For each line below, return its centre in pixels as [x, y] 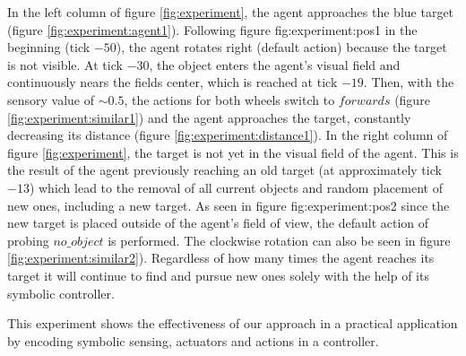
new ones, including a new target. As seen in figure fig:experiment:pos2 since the [229, 205]
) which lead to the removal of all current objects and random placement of [236, 187]
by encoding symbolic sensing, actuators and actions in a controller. [193, 340]
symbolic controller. [61, 293]
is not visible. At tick [65, 64]
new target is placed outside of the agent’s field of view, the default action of [218, 223]
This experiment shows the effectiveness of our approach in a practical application [233, 323]
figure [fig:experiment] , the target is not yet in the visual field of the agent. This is [233, 152]
